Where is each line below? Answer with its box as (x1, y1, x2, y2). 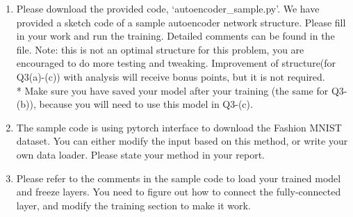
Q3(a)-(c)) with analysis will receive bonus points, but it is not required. (16, 69, 325, 83)
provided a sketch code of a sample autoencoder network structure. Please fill (16, 15, 346, 29)
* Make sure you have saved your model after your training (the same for (16, 83, 329, 97)
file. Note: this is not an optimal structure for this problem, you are (16, 42, 304, 56)
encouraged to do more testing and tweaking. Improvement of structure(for (16, 56, 336, 70)
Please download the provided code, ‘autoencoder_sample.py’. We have (16, 1, 320, 15)
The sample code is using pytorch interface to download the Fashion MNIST (16, 120, 342, 134)
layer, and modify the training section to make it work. (16, 198, 251, 212)
